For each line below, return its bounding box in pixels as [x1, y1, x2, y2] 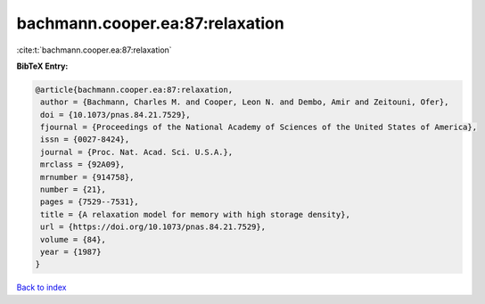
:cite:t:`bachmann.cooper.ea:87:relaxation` [16, 45, 173, 55]
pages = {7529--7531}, [40, 197, 140, 207]
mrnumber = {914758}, [40, 172, 135, 182]
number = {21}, [40, 185, 107, 195]
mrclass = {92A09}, [40, 160, 125, 169]
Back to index [16, 282, 67, 293]
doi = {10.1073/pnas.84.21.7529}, [40, 110, 191, 119]
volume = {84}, [40, 234, 107, 244]
